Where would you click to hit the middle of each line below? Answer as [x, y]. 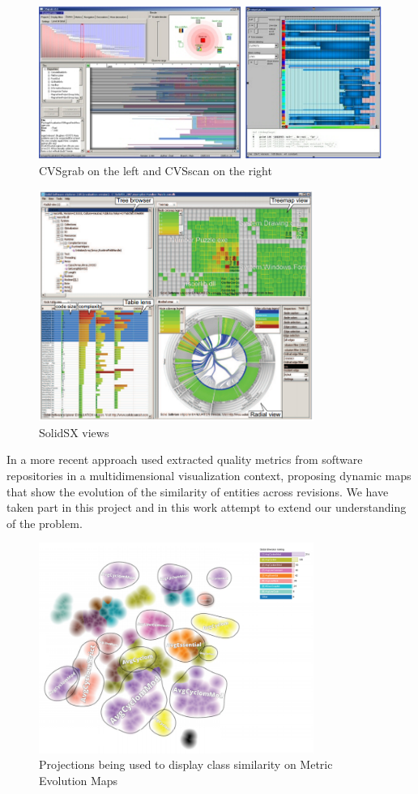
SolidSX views [74, 432]
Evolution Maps [79, 780]
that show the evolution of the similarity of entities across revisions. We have [198, 491]
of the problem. [45, 523]
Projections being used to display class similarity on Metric [186, 764]
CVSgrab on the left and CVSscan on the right [156, 171]
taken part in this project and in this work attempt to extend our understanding [207, 507]
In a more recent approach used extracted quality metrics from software [185, 459]
